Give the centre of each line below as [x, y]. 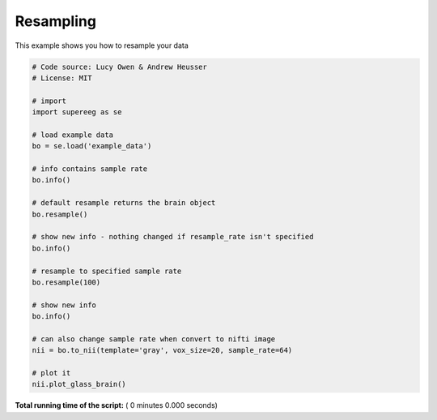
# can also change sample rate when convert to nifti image [154, 339]
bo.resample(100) [66, 282]
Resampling [56, 21]
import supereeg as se [77, 112]
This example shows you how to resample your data [102, 45]
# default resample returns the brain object [124, 203]
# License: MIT [62, 78]
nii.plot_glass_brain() [79, 384]
